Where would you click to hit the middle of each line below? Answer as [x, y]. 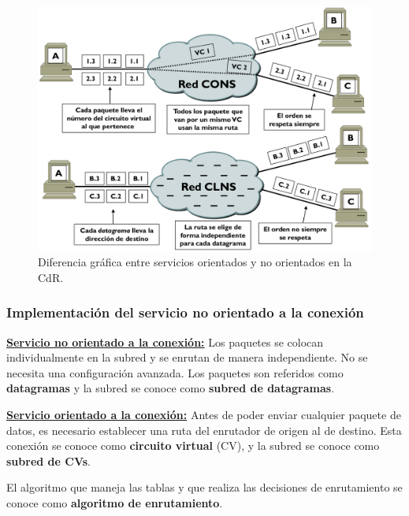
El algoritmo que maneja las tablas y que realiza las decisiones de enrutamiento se [204, 487]
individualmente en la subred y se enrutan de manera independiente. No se [187, 357]
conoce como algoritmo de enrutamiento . [115, 502]
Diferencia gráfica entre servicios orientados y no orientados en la [195, 262]
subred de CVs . [48, 460]
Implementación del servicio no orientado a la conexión [185, 312]
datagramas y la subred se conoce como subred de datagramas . [171, 388]
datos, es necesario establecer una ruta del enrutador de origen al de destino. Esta [204, 430]
